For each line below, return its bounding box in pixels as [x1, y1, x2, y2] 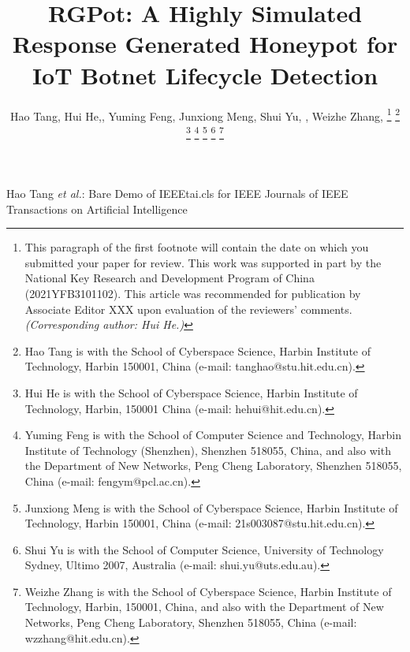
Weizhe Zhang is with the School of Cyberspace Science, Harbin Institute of [24, 583, 392, 599]
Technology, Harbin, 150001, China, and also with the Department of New [24, 598, 384, 615]
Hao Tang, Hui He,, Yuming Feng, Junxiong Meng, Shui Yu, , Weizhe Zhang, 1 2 [10, 105, 400, 124]
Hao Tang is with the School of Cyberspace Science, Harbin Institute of [24, 342, 371, 359]
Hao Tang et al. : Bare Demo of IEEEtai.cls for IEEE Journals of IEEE [6, 185, 348, 201]
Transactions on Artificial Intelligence [6, 200, 188, 217]
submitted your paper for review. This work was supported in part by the [24, 254, 382, 270]
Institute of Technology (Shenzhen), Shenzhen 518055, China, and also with [24, 441, 391, 458]
